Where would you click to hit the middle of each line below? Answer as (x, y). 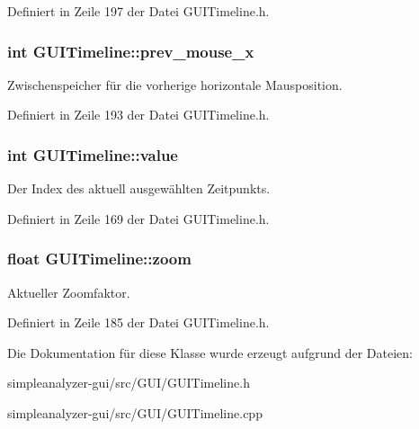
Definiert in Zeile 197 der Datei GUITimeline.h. (138, 11)
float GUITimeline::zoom (99, 259)
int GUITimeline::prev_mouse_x (131, 51)
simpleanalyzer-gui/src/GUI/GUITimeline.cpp (135, 413)
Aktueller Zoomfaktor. (69, 292)
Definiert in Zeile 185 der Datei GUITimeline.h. (138, 322)
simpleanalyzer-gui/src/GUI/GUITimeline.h (129, 383)
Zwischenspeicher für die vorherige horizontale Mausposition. (175, 84)
